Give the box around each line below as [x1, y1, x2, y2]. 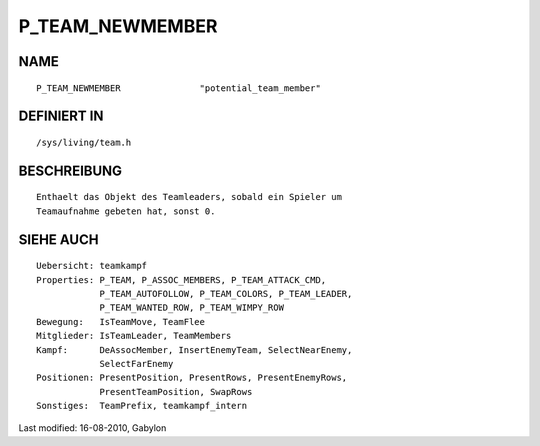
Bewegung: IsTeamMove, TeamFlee [36, 316, 205, 327]
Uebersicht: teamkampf [36, 260, 148, 272]
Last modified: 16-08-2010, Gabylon [18, 422, 167, 434]
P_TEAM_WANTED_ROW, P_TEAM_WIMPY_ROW [99, 302, 285, 314]
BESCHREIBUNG [18, 162, 123, 179]
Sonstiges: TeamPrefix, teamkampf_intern [36, 400, 248, 412]
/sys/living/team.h [36, 136, 132, 148]
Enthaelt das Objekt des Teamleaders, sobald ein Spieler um [36, 191, 342, 203]
